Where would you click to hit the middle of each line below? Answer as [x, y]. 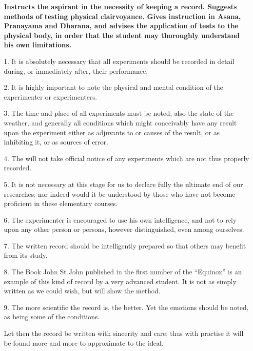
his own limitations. [38, 45]
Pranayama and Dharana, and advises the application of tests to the [121, 26]
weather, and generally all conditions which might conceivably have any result [120, 122]
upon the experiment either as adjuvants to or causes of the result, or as [112, 132]
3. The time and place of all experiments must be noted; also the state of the [119, 113]
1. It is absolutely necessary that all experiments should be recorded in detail [119, 61]
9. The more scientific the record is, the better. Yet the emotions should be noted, [126, 307]
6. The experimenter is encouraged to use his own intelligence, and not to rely [120, 219]
